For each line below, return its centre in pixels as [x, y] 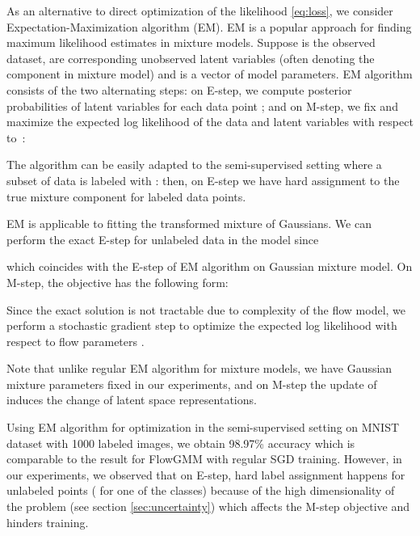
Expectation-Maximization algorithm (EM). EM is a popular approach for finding [209, 26]
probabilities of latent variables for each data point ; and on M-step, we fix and [202, 106]
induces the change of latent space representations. [132, 400]
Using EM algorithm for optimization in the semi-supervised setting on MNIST [203, 427]
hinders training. [48, 522]
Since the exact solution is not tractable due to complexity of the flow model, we [206, 309]
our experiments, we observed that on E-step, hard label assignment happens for [206, 474]
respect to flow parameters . [76, 341]
